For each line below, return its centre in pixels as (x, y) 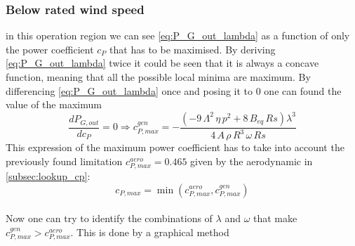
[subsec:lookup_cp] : (48, 175)
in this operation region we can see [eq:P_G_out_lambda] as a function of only (178, 35)
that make (275, 218)
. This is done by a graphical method (150, 232)
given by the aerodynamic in (252, 161)
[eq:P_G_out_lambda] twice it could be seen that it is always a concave (162, 63)
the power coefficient (50, 49)
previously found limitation (64, 161)
